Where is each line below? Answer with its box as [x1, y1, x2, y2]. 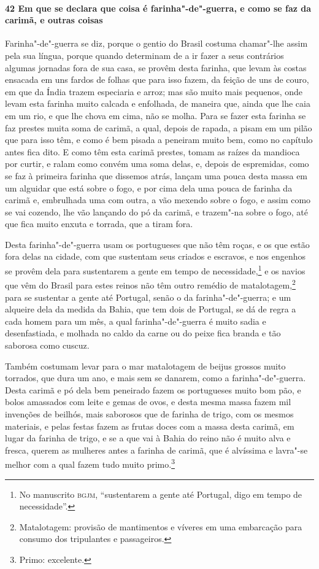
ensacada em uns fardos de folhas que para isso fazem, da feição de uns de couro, [5, 73, 309, 86]
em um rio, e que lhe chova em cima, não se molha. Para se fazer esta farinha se [5, 109, 306, 122]
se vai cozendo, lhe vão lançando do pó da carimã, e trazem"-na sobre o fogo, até [5, 205, 308, 218]
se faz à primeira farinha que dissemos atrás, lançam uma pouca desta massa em [5, 169, 308, 182]
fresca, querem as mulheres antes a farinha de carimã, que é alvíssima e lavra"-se [5, 443, 308, 456]
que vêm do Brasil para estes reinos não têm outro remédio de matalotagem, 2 [5, 277, 296, 291]
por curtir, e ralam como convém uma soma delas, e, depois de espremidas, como [5, 157, 309, 170]
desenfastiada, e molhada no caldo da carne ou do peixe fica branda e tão [5, 327, 281, 339]
